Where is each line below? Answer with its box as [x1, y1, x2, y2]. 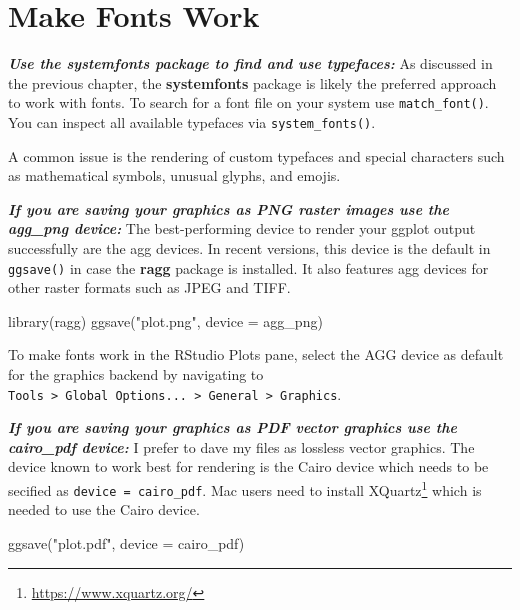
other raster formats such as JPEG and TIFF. [8, 277, 291, 298]
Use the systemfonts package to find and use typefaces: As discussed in [8, 53, 493, 74]
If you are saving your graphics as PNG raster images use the [8, 198, 449, 219]
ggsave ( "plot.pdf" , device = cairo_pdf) [8, 532, 245, 553]
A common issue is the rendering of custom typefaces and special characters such [8, 145, 505, 166]
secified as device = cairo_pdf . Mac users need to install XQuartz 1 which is [8, 477, 482, 500]
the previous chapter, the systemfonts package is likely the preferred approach [8, 72, 497, 93]
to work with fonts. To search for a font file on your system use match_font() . [8, 92, 489, 113]
